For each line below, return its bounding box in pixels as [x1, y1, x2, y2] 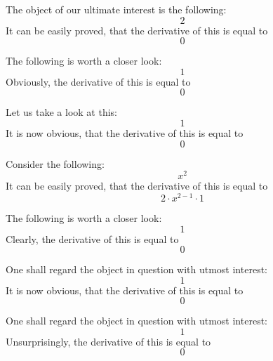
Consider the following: [6, 156, 105, 171]
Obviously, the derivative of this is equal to [6, 74, 191, 88]
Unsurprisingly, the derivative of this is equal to [6, 334, 211, 348]
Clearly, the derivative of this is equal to [6, 231, 179, 246]
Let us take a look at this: [6, 105, 117, 119]
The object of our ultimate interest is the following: [6, 2, 227, 16]
